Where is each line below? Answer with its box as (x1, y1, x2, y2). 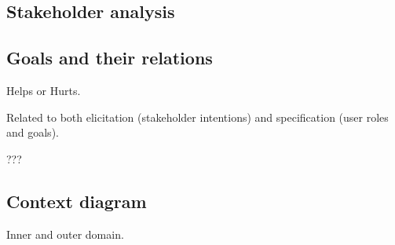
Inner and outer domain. (6, 225, 124, 242)
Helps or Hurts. (6, 82, 81, 98)
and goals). (6, 124, 59, 141)
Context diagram (6, 188, 147, 213)
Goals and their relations (6, 46, 213, 70)
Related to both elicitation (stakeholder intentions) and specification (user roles (6, 108, 389, 125)
